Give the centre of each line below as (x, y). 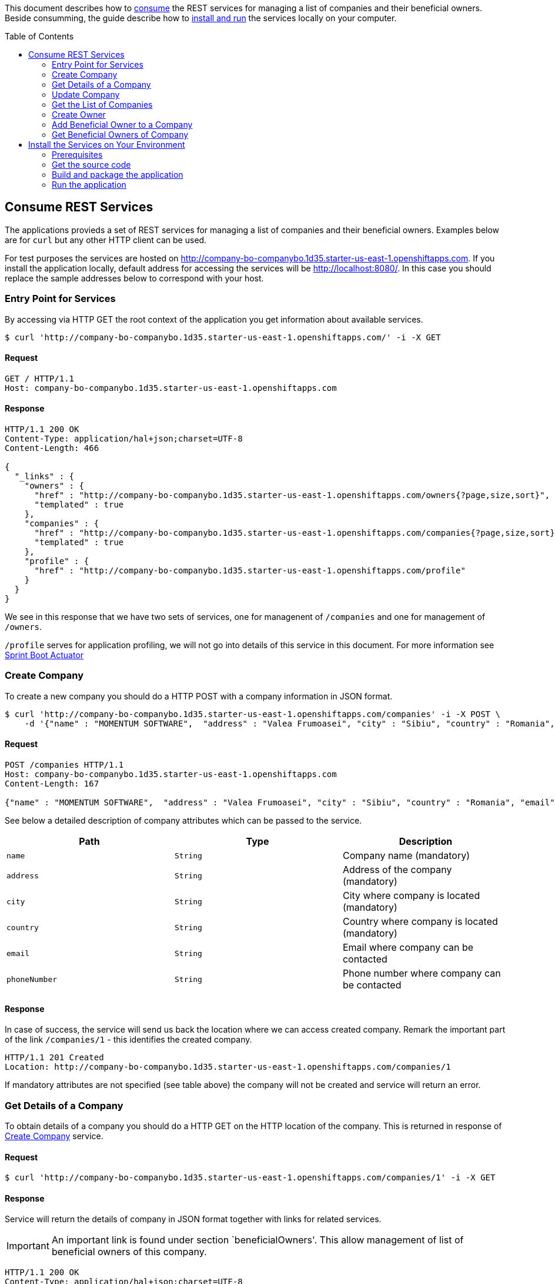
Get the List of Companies (102, 104)
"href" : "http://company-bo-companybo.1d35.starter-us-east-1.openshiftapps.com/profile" (250, 571)
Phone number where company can (422, 973)
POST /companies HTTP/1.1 (64, 765)
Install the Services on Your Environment (107, 145)
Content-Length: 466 (52, 448)
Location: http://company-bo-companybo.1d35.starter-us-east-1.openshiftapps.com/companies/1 (228, 1067)
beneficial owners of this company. (129, 1252)
